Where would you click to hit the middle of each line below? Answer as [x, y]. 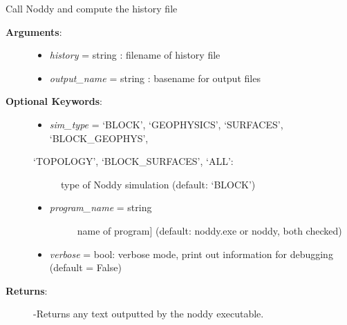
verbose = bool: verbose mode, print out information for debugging [191, 254]
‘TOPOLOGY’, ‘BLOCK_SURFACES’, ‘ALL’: [133, 161]
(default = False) [85, 267]
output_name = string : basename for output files [155, 78]
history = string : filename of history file [135, 55]
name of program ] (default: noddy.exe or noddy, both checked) [209, 230]
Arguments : [34, 31]
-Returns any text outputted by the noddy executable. [149, 314]
